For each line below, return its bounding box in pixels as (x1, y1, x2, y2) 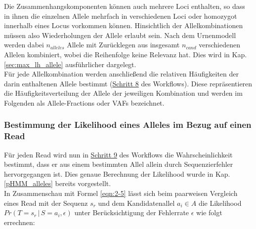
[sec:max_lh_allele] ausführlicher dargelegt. (4, 59, 136, 69)
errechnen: (4, 217, 35, 227)
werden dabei (4, 39, 44, 50)
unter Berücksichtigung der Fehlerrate (74, 207, 189, 218)
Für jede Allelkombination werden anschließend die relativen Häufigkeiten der (4, 69, 239, 79)
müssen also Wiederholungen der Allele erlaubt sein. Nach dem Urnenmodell (4, 30, 236, 40)
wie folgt (196, 207, 222, 218)
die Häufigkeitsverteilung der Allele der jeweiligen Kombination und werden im (4, 88, 243, 98)
